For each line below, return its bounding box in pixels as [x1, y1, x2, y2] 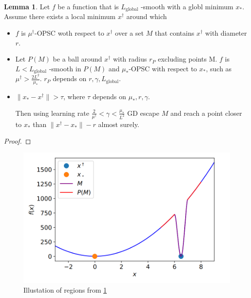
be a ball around [53, 54, 102, 64]
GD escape [127, 107, 159, 118]
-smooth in [49, 63, 81, 73]
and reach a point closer [170, 107, 242, 118]
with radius [113, 54, 147, 64]
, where [63, 91, 85, 102]
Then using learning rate [15, 107, 89, 118]
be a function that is [58, 1, 119, 11]
